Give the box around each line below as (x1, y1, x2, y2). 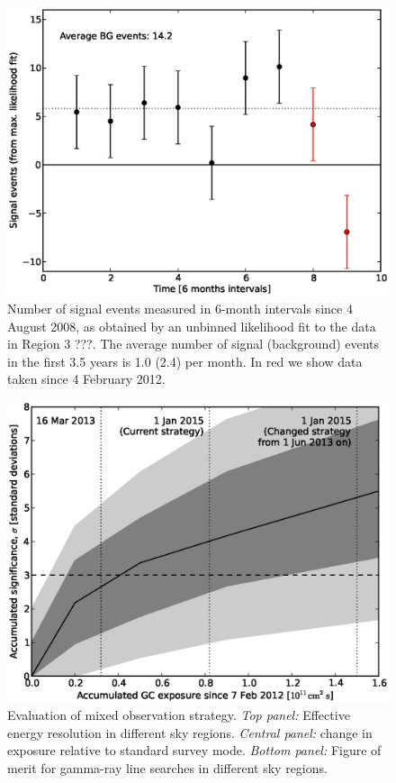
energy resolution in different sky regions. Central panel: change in (7, 723, 373, 742)
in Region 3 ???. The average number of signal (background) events (7, 334, 380, 353)
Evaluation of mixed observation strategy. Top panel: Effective (7, 706, 350, 724)
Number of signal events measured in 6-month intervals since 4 (7, 299, 353, 318)
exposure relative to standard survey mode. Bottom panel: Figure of (7, 741, 382, 760)
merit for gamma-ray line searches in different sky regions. (7, 758, 328, 777)
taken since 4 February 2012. (7, 369, 166, 388)
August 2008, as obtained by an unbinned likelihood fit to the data (7, 316, 376, 335)
